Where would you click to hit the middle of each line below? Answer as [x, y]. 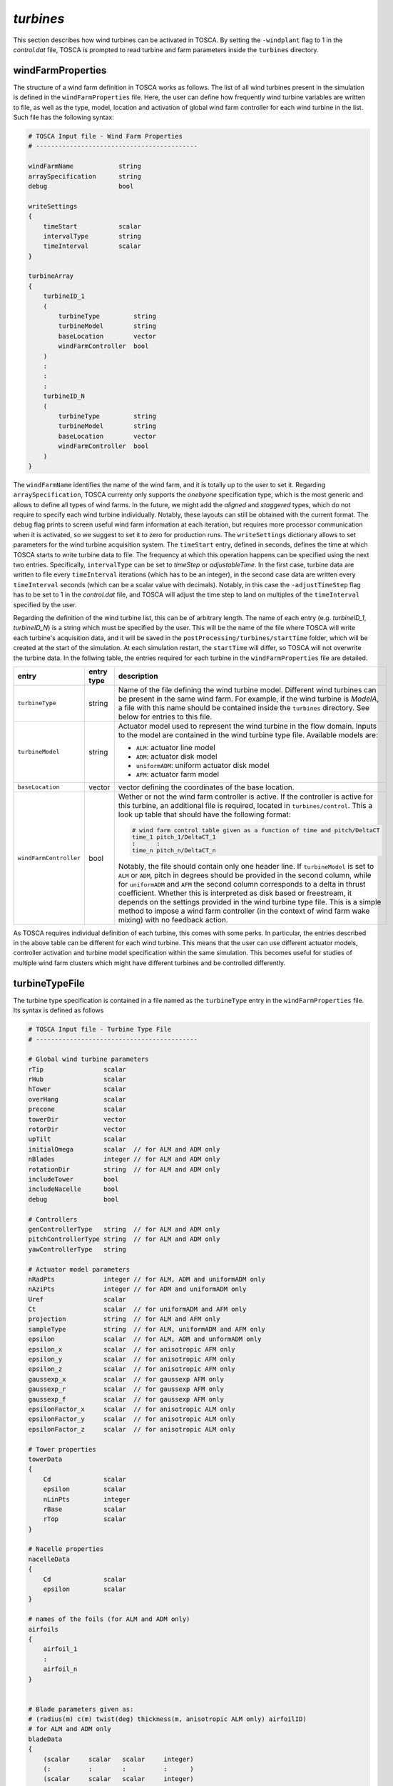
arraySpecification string [85, 176]
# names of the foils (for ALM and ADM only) [109, 1619]
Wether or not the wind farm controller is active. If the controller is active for [246, 797]
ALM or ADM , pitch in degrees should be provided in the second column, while [245, 875]
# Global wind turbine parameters [88, 1059]
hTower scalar [77, 1089]
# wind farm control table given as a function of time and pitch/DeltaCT [256, 830]
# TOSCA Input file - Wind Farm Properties [106, 136]
